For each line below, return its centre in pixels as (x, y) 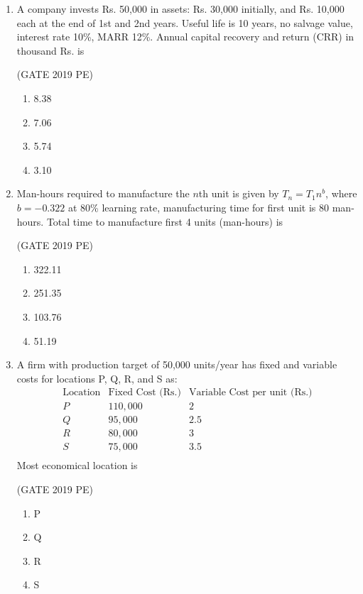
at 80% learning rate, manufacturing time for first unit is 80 (199, 207)
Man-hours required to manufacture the (103, 193)
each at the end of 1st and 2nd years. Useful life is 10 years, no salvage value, (185, 22)
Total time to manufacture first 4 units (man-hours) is (165, 221)
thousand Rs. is (50, 50)
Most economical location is (77, 465)
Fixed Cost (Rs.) (145, 393)
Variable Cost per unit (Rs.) (251, 393)
